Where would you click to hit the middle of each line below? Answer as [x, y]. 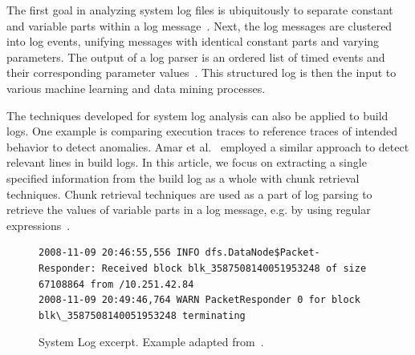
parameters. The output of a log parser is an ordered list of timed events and [196, 56]
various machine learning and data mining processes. [136, 88]
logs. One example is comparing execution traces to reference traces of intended [202, 131]
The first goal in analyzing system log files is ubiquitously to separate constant [200, 10]
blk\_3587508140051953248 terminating [142, 315]
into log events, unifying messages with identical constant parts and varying [193, 41]
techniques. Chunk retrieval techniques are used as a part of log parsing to [189, 194]
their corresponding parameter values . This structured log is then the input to [201, 73]
